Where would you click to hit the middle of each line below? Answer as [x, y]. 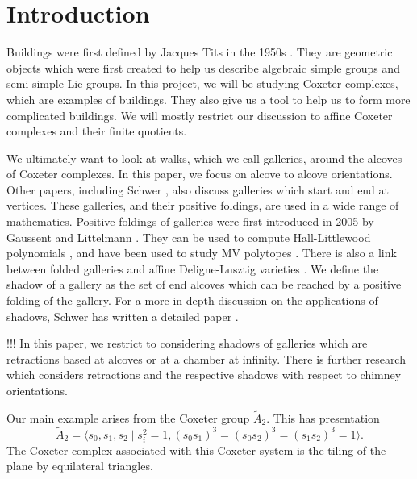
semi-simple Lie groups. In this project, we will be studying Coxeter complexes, [202, 83]
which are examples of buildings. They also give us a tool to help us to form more [208, 99]
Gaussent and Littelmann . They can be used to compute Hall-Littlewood [189, 237]
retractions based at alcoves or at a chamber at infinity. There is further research [206, 358]
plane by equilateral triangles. [80, 466]
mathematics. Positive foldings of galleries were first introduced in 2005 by [190, 221]
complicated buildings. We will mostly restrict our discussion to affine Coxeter [200, 115]
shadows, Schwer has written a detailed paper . [123, 316]
